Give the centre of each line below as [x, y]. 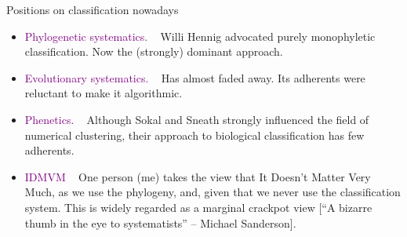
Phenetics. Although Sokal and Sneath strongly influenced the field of [197, 119]
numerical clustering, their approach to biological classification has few [194, 135]
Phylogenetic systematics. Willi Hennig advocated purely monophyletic [200, 36]
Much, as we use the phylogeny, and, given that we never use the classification [213, 192]
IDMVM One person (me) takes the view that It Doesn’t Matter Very [198, 176]
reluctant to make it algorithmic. [104, 93]
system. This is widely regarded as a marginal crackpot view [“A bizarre [198, 207]
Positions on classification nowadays [93, 9]
